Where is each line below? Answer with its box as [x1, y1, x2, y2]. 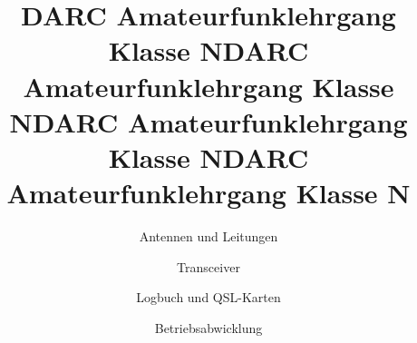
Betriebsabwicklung [154, 318, 263, 337]
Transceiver [177, 257, 240, 276]
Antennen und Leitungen [139, 227, 278, 246]
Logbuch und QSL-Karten [136, 288, 281, 307]
